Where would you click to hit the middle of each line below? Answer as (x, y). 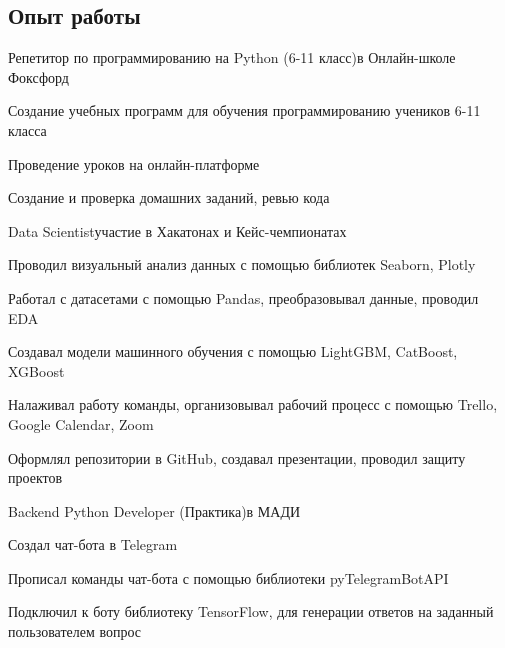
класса (27, 129)
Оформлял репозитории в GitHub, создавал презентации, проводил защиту (237, 457)
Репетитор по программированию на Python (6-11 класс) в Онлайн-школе (232, 57)
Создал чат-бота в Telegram (93, 544)
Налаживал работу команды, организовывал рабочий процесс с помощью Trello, (253, 404)
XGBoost (36, 370)
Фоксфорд (38, 76)
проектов (35, 477)
